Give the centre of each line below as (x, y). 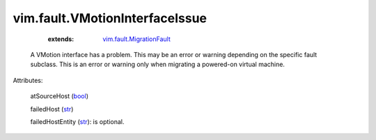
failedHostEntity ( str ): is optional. (77, 121)
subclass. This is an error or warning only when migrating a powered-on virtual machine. (158, 64)
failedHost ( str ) (52, 109)
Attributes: (28, 80)
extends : (61, 39)
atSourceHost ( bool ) (59, 96)
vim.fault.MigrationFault (136, 39)
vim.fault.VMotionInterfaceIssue (110, 18)
